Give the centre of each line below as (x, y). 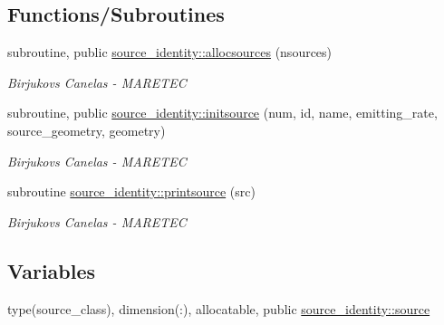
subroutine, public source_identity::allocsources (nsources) (170, 52)
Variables (52, 270)
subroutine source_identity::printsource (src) (131, 191)
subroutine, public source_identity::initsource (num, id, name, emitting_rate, (222, 113)
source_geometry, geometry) (87, 130)
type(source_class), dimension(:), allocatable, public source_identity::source (219, 308)
